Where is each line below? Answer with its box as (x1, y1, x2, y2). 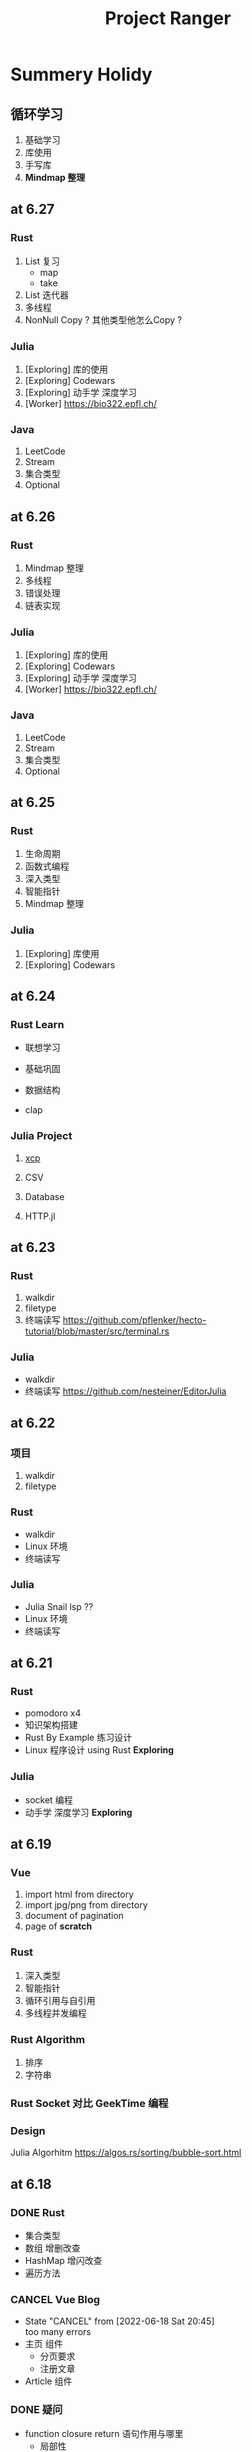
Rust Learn (10, 1017, 65, 1031)
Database (24, 1190, 65, 1202)
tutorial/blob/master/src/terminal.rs (24, 1325, 170, 1337)
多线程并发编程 (24, 2007, 87, 2019)
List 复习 (24, 255, 61, 267)
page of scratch (24, 1920, 93, 1932)
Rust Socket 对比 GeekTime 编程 (10, 2096, 169, 2110)
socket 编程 (24, 1793, 73, 1806)
